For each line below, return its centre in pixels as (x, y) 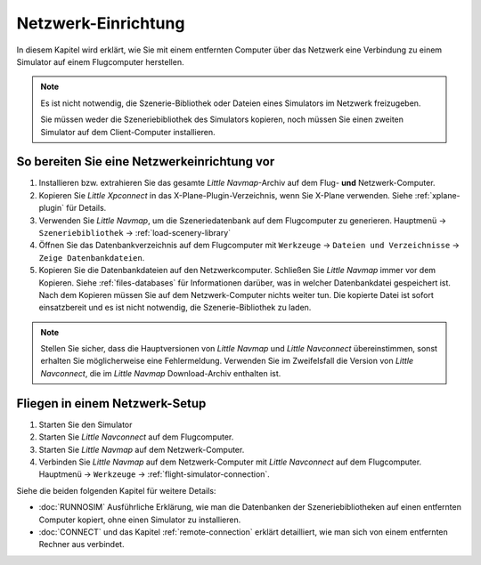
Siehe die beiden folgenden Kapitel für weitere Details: (116, 490)
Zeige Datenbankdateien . (92, 257)
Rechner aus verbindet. (82, 545)
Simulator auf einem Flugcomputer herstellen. (100, 61)
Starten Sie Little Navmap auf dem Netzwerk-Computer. (142, 449)
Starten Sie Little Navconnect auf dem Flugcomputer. (136, 437)
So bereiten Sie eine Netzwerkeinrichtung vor (146, 161)
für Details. (86, 208)
